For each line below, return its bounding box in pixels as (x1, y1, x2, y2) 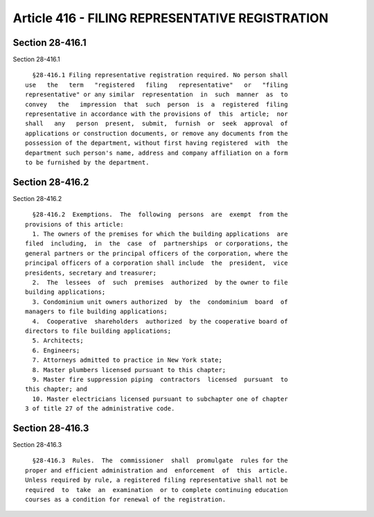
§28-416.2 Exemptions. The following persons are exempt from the (32, 211, 288, 218)
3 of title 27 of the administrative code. (25, 405, 175, 412)
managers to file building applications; (25, 308, 168, 315)
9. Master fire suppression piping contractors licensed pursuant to (32, 375, 288, 383)
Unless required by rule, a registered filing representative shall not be (25, 476, 288, 484)
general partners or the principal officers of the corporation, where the (25, 249, 288, 257)
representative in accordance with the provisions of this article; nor (25, 110, 288, 118)
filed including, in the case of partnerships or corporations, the (25, 240, 288, 247)
